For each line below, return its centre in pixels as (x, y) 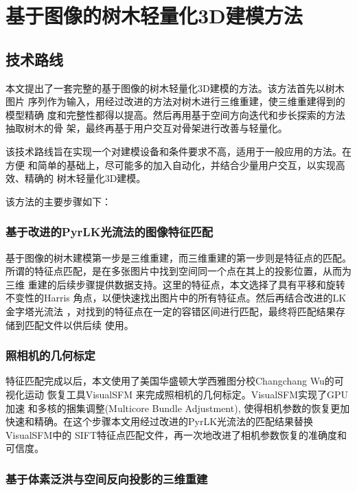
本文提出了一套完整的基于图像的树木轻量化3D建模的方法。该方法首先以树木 (175, 88)
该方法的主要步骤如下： (58, 201)
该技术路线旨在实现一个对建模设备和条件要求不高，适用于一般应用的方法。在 (178, 151)
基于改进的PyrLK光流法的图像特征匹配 (109, 232)
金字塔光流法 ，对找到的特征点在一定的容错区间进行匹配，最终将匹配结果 (171, 311)
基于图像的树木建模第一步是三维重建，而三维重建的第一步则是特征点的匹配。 (178, 257)
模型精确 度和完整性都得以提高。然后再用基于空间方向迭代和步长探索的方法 (175, 114)
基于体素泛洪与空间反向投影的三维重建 (107, 478)
